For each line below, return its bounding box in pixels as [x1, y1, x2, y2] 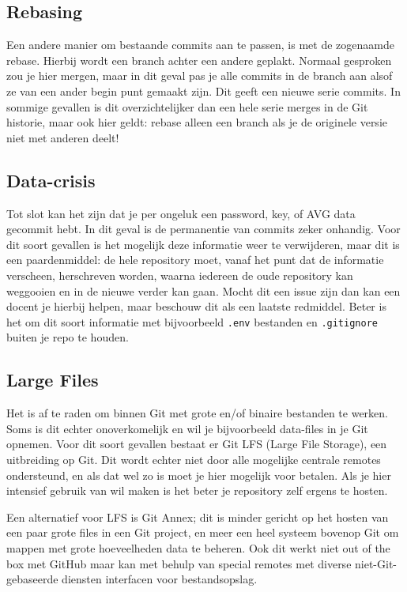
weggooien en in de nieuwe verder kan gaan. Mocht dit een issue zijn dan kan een [6, 282, 401, 299]
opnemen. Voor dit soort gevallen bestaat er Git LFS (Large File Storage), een [6, 436, 387, 452]
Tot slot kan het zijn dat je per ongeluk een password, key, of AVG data [6, 205, 356, 221]
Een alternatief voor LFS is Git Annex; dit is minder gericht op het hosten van [6, 508, 389, 525]
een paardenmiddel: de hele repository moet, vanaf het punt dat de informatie [6, 251, 384, 268]
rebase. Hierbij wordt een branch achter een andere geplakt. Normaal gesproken [6, 51, 392, 68]
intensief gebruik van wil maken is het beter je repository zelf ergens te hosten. [6, 482, 388, 499]
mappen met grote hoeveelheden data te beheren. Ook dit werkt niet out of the [6, 539, 390, 556]
